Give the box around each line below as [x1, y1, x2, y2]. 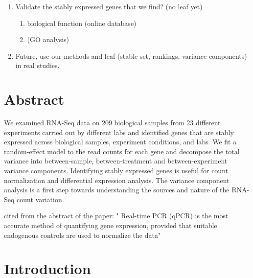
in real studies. [15, 60, 60, 70]
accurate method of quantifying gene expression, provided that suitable [4, 220, 217, 231]
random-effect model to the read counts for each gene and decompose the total [4, 146, 240, 156]
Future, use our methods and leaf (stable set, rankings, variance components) [15, 50, 247, 61]
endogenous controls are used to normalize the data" [4, 230, 161, 240]
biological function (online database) [27, 18, 137, 28]
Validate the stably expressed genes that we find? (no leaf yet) [15, 1, 203, 11]
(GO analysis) [27, 34, 69, 45]
